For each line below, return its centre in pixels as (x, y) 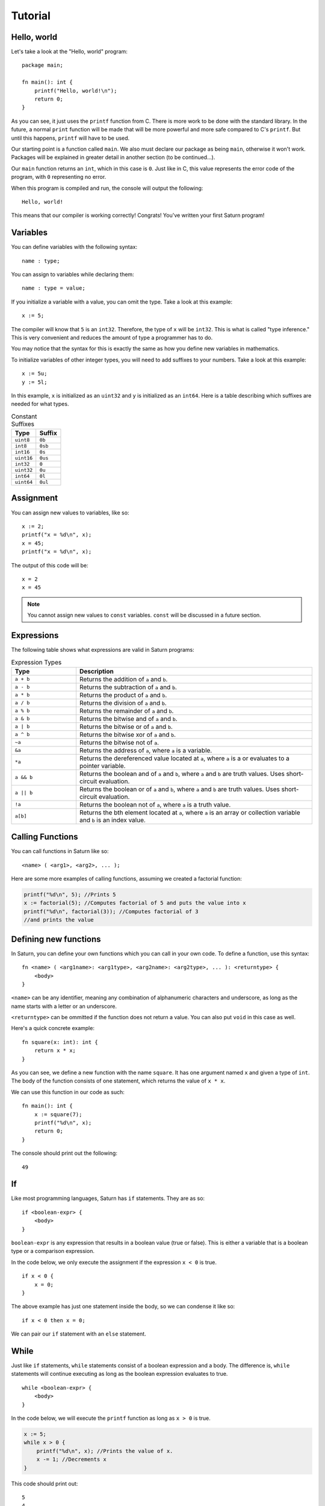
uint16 (24, 458)
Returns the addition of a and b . (123, 679)
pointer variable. (102, 766)
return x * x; (55, 1051)
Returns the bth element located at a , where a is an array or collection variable (190, 812)
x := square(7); (58, 1114)
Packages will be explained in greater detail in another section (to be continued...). (113, 157)
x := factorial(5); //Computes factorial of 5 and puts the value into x (135, 903)
